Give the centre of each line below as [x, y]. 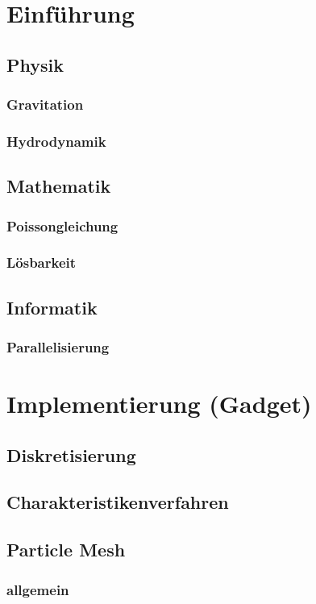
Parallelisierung [58, 347]
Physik [35, 64]
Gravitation [45, 104]
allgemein [38, 589]
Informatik [52, 307]
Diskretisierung [71, 454]
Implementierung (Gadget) [159, 404]
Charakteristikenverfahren [118, 502]
